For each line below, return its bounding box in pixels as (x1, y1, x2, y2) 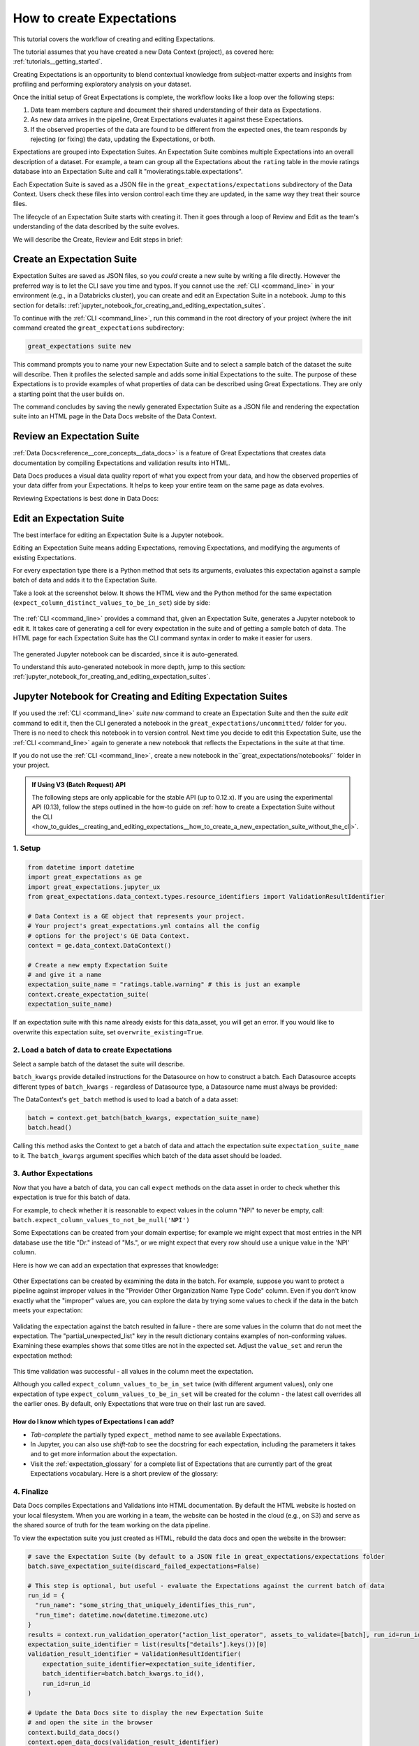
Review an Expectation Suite (13, 430, 140, 443)
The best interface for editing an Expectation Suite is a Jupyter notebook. (13, 531, 224, 539)
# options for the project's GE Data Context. (27, 932, 190, 939)
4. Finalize (13, 1486, 49, 1496)
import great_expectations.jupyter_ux (27, 883, 161, 890)
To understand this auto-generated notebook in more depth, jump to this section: (13, 663, 246, 671)
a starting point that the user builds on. (13, 390, 125, 398)
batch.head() (27, 1124, 73, 1131)
